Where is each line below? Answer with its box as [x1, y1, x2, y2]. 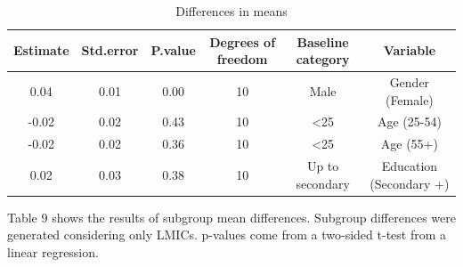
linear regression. [7, 243, 99, 262]
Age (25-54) [377, 112, 442, 131]
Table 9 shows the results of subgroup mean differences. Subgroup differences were [7, 207, 456, 226]
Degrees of [209, 32, 276, 51]
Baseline [296, 32, 349, 51]
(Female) [385, 90, 434, 109]
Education [381, 157, 438, 175]
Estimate [13, 41, 69, 60]
